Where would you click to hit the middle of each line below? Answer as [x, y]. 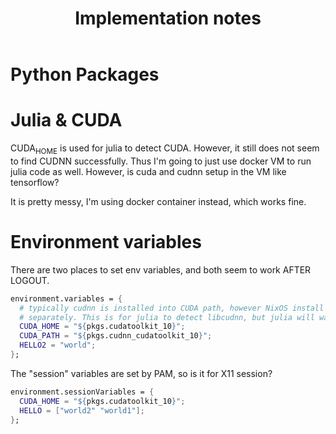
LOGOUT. [30, 280]
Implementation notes [168, 18]
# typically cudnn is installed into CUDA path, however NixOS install [172, 308]
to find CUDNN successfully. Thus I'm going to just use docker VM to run [161, 161]
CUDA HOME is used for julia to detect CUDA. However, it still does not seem [165, 149]
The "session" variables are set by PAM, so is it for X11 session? [141, 373]
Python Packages [85, 74]
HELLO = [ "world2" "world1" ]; [82, 410]
